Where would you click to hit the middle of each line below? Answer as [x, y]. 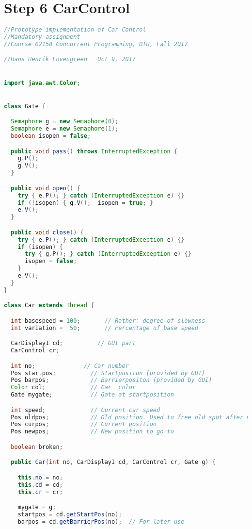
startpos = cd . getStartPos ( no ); [70, 515]
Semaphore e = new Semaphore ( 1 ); [65, 129]
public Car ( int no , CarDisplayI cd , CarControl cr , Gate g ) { [113, 462]
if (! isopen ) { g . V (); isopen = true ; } [86, 203]
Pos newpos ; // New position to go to [92, 432]
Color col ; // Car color [73, 388]
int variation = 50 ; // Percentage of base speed [104, 328]
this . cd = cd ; [40, 485]
